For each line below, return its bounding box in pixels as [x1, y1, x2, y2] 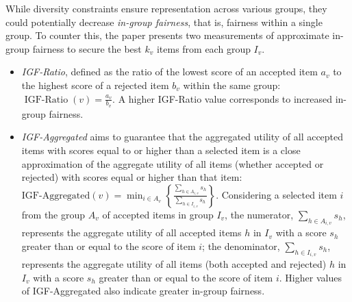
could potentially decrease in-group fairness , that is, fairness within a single [5, 14, 323, 29]
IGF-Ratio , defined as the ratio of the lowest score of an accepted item [21, 64, 318, 79]
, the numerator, [225, 207, 294, 221]
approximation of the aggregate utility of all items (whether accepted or [21, 156, 324, 171]
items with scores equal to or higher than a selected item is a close [21, 142, 301, 157]
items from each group [156, 41, 251, 55]
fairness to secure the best [32, 41, 142, 55]
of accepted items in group [102, 207, 214, 221]
